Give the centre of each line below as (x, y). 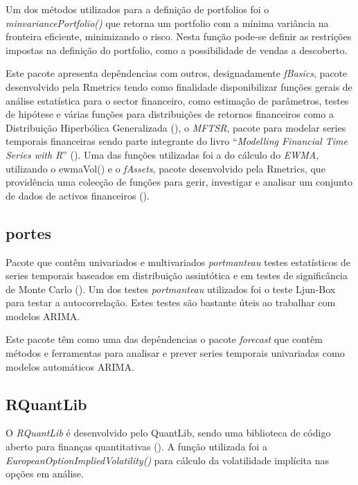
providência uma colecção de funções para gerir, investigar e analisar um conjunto (179, 182)
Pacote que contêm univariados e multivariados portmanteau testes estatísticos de (178, 262)
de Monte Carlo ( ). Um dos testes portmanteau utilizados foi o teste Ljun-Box (171, 289)
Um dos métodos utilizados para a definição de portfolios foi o (137, 9)
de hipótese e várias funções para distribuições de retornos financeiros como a (170, 114)
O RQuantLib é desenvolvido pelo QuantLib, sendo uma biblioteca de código (168, 433)
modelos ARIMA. (43, 316)
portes (29, 232)
